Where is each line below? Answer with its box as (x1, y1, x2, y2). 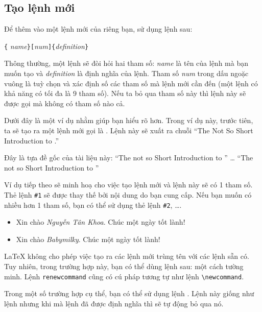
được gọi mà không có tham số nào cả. (4, 98, 125, 108)
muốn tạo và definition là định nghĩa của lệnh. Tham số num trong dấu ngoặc (4, 68, 249, 79)
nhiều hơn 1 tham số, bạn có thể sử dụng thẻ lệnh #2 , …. (4, 199, 182, 210)
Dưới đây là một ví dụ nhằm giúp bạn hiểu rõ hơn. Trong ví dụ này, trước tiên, (4, 115, 253, 126)
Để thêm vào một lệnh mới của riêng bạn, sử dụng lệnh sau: (4, 23, 193, 34)
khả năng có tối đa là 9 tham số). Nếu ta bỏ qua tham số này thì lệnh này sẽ (4, 88, 246, 99)
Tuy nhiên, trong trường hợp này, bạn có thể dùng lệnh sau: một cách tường (4, 261, 244, 272)
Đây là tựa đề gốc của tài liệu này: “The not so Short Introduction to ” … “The (4, 152, 253, 163)
